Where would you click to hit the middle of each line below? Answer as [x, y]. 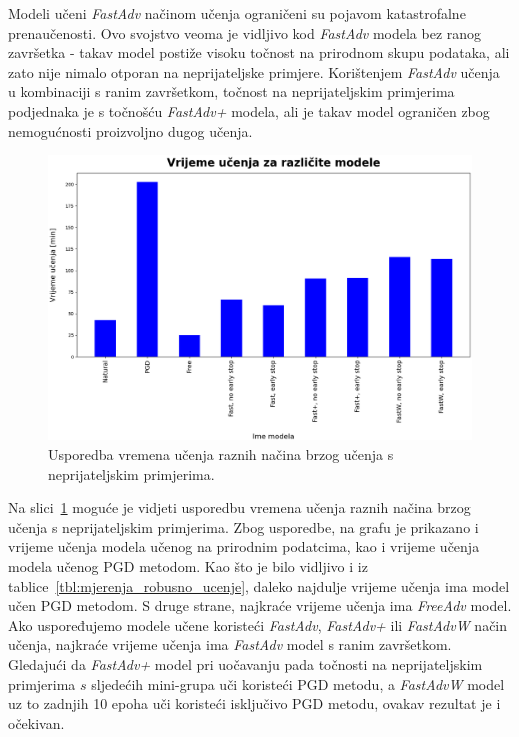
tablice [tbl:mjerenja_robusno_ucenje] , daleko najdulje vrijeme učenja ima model [259, 585]
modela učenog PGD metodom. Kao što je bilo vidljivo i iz [188, 566]
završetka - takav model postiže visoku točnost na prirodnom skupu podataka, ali [259, 52]
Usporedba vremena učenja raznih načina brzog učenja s [221, 454]
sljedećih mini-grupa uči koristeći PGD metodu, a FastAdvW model [298, 683]
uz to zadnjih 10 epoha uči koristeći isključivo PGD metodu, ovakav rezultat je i [254, 703]
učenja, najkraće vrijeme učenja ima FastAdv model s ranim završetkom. [230, 644]
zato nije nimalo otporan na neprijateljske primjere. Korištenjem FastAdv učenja [254, 71]
